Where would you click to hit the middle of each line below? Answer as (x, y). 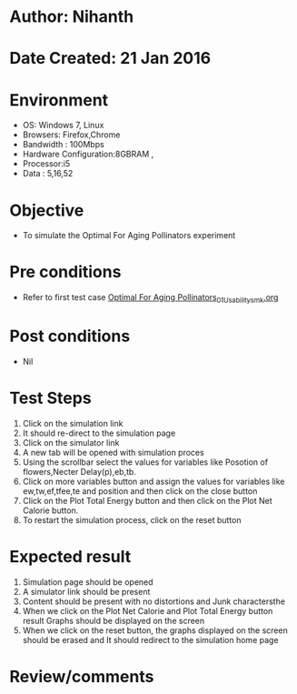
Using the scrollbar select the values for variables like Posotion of (145, 462)
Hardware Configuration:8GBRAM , (88, 154)
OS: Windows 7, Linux (63, 126)
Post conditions (70, 336)
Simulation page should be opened (88, 582)
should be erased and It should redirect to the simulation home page (150, 639)
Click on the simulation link (73, 423)
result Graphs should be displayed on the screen (114, 620)
